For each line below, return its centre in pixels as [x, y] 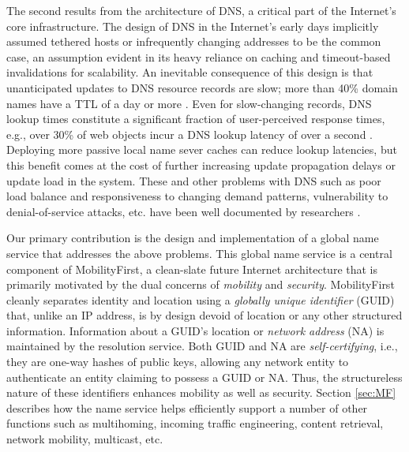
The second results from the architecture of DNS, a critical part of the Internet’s [201, 10]
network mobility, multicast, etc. [85, 439]
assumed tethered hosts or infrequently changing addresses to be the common [194, 41]
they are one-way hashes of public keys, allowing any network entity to [178, 362]
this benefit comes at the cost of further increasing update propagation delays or [201, 164]
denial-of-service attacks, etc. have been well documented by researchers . [184, 211]
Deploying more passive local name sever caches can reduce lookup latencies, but [202, 149]
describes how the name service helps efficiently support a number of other [187, 407]
